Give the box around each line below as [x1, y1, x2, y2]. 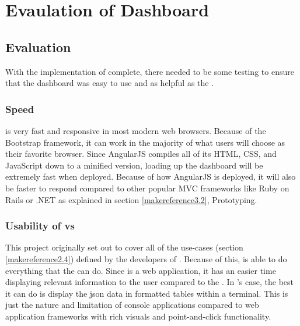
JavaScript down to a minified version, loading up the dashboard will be [5, 159, 263, 171]
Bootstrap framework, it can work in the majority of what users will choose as [5, 136, 285, 148]
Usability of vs [5, 218, 75, 233]
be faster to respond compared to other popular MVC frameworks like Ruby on [5, 181, 289, 194]
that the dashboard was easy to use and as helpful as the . [5, 77, 214, 89]
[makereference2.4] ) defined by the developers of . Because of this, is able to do [5, 252, 287, 265]
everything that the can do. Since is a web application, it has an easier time [5, 264, 276, 276]
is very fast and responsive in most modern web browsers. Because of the [5, 124, 266, 136]
